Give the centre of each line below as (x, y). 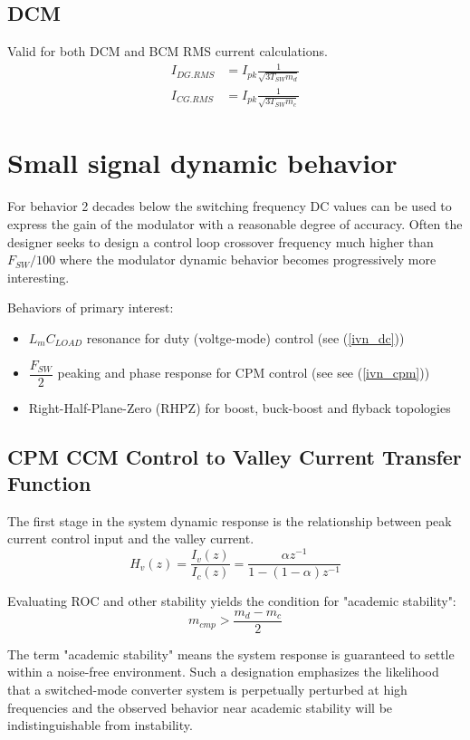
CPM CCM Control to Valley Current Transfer (235, 456)
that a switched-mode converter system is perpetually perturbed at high (207, 689)
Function (49, 483)
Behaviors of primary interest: (91, 308)
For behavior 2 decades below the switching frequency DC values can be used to (230, 206)
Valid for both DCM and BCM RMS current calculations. (168, 51)
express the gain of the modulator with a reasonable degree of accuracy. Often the (235, 224)
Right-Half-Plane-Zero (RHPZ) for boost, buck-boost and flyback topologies (240, 407)
